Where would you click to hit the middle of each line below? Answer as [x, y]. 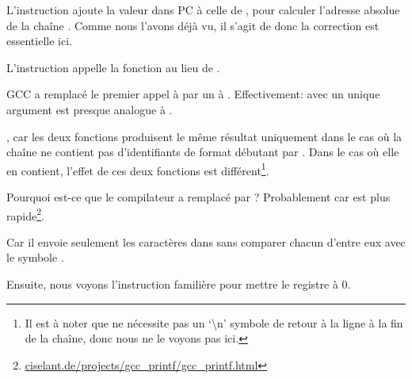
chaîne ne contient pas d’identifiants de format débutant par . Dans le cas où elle [203, 152]
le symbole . [35, 257]
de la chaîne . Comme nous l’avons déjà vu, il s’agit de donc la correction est [193, 25]
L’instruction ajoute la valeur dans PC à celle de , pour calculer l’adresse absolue [203, 10]
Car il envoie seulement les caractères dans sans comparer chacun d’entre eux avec [206, 241]
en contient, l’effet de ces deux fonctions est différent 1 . [138, 169]
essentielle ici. [39, 41]
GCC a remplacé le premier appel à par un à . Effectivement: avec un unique [193, 94]
